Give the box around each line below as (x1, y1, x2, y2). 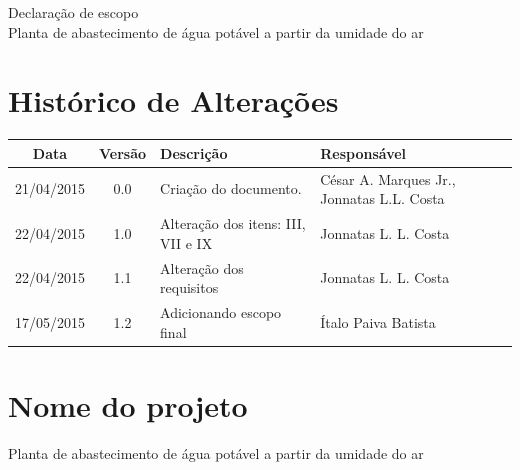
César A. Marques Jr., (320, 168, 456, 189)
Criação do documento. (160, 178, 302, 199)
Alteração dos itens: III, (160, 213, 306, 234)
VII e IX (160, 232, 213, 253)
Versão (99, 142, 147, 163)
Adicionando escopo (160, 301, 282, 322)
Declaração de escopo (8, 2, 139, 22)
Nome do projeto (8, 384, 248, 425)
